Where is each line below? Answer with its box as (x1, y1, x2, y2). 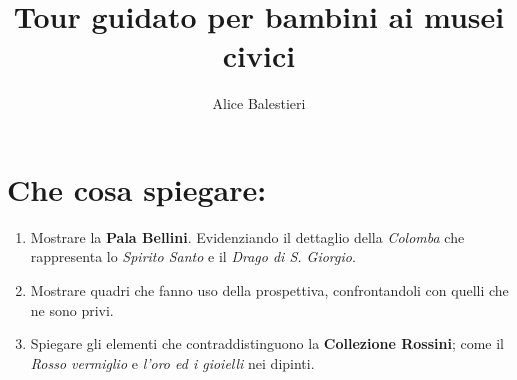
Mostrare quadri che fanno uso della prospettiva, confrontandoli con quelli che (30, 280, 509, 301)
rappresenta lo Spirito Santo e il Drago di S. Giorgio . (30, 246, 356, 267)
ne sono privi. (30, 299, 114, 320)
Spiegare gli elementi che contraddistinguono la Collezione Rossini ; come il (30, 333, 504, 354)
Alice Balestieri (212, 93, 306, 114)
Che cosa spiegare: (7, 168, 267, 209)
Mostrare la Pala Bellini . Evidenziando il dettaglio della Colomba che (30, 226, 465, 247)
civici (222, 35, 296, 76)
